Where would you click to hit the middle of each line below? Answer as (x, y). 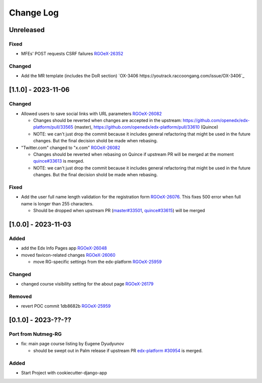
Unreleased (27, 30)
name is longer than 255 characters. (57, 203)
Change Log (34, 13)
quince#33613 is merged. (59, 161)
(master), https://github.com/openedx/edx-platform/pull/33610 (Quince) (146, 127)
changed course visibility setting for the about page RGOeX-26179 (87, 284)
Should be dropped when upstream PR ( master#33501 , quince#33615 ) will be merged (119, 211)
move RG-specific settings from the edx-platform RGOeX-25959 (98, 262)
